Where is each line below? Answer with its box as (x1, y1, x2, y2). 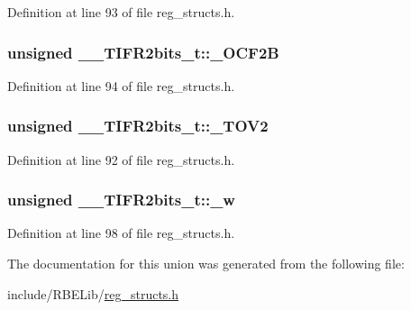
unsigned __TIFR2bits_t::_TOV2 (7, 114, 269, 137)
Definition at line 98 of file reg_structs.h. (7, 223, 235, 242)
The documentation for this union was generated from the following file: (7, 254, 405, 273)
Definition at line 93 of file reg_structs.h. (7, 3, 235, 21)
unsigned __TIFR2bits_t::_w (7, 188, 235, 211)
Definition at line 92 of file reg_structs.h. (7, 150, 235, 169)
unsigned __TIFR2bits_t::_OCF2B (7, 41, 279, 63)
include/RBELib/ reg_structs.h (7, 284, 179, 303)
